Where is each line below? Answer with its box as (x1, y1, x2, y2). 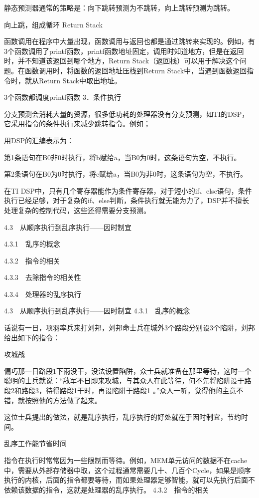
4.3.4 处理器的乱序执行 (4, 288, 81, 299)
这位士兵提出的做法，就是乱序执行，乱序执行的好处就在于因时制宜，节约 (4, 412, 241, 422)
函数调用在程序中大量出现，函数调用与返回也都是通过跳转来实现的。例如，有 (4, 36, 255, 46)
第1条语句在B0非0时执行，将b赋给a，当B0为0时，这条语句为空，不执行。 (4, 152, 241, 162)
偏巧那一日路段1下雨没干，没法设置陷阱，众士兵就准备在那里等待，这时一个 (4, 365, 252, 376)
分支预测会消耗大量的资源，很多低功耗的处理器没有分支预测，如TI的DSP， (4, 108, 249, 119)
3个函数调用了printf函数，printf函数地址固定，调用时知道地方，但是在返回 (4, 45, 244, 56)
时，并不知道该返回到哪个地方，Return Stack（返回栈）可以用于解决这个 (4, 55, 240, 66)
